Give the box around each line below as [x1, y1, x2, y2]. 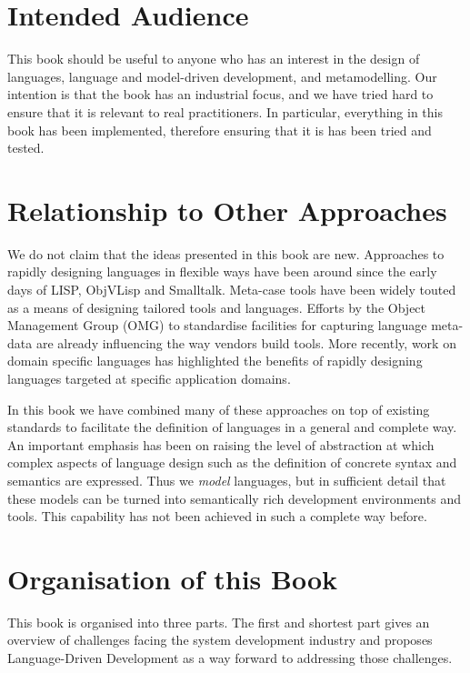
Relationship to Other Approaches [7, 191, 447, 228]
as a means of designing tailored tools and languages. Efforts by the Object [7, 297, 426, 316]
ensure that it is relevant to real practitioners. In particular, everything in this [7, 102, 443, 121]
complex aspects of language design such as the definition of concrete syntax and [7, 453, 457, 472]
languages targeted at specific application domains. [7, 368, 291, 387]
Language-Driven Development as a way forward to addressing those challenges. [7, 648, 453, 668]
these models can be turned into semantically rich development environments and [7, 488, 461, 507]
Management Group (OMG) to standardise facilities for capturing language [7, 316, 427, 335]
